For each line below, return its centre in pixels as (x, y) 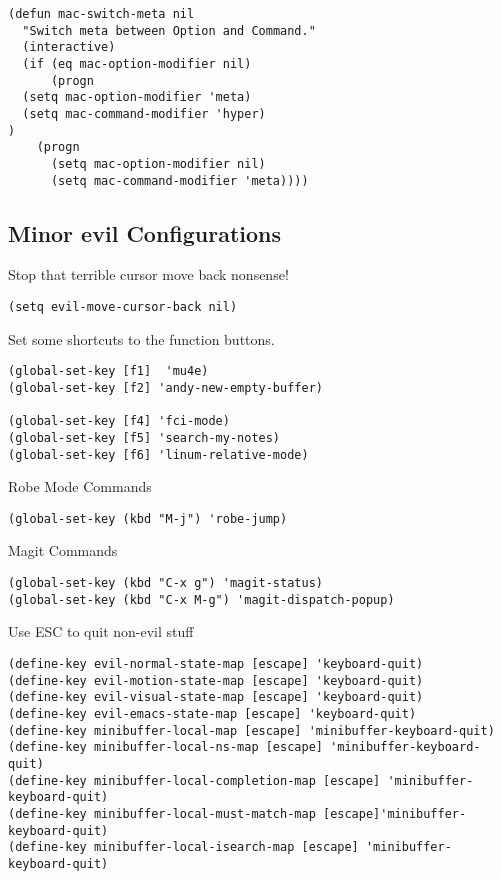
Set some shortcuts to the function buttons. (141, 338)
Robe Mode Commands (80, 486)
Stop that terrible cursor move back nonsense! (148, 274)
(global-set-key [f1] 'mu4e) (108, 371)
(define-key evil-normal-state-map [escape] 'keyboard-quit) (216, 663)
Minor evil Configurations (145, 232)
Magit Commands (63, 550)
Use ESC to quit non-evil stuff (101, 631)
